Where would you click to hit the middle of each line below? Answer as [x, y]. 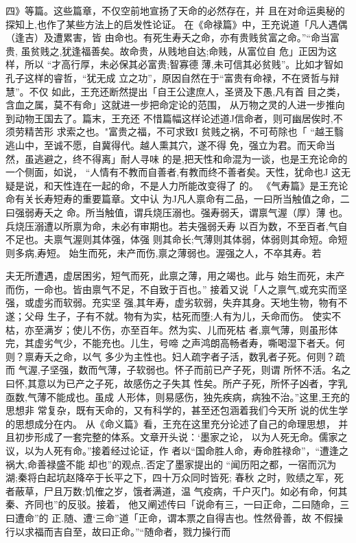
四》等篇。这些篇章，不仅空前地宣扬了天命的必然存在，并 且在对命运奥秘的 [175, 10]
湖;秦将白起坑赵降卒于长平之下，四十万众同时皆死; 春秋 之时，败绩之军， [170, 477]
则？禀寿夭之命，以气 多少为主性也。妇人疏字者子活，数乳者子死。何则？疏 [175, 356]
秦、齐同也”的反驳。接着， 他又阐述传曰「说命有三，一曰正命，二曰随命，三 [178, 504]
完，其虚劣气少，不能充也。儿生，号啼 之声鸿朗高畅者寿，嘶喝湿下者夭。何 [175, 343]
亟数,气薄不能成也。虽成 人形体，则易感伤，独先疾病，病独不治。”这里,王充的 [178, 396]
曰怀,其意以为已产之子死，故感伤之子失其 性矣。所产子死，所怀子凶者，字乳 [177, 383]
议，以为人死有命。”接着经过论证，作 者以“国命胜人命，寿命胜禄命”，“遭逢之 [177, 450]
